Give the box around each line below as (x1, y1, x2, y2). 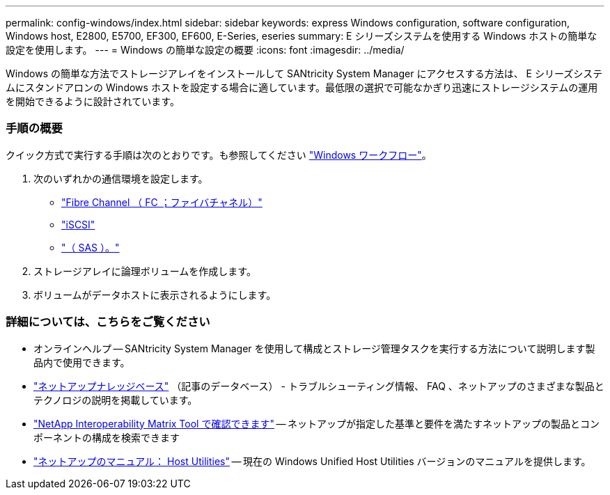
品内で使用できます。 (33, 356, 130, 368)
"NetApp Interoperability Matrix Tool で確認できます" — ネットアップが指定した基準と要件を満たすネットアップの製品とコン (33, 417, 600, 430)
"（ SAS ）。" (61, 241, 120, 253)
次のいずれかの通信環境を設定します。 (33, 172, 208, 184)
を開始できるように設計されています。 (6, 95, 180, 107)
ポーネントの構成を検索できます (33, 431, 180, 443)
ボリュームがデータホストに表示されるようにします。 (33, 288, 276, 301)
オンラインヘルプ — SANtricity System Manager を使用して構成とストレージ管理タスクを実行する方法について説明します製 (33, 342, 595, 354)
